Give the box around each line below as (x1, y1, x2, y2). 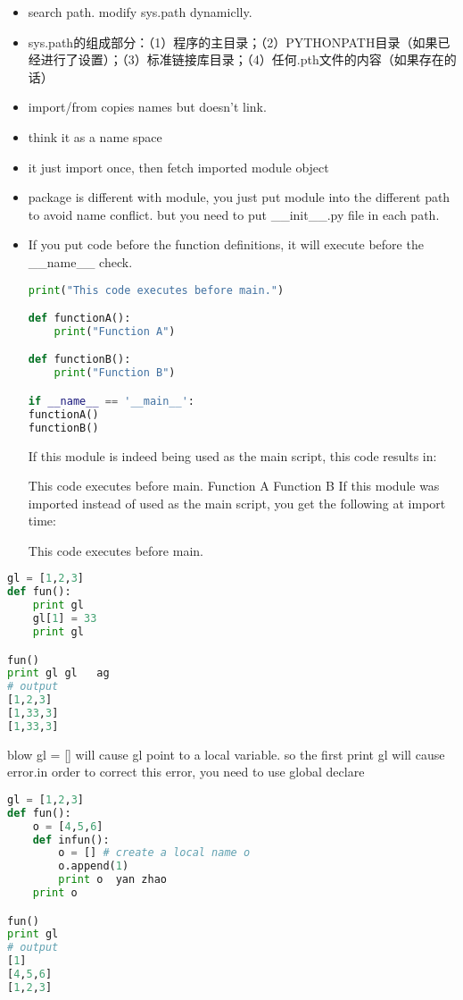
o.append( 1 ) (58, 860, 129, 873)
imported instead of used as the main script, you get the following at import (28, 493, 446, 512)
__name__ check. (28, 252, 133, 271)
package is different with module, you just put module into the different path (28, 188, 451, 206)
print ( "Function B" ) (54, 366, 176, 380)
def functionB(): (28, 353, 131, 366)
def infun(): (32, 833, 110, 846)
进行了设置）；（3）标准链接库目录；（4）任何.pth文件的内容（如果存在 (40, 50, 444, 69)
